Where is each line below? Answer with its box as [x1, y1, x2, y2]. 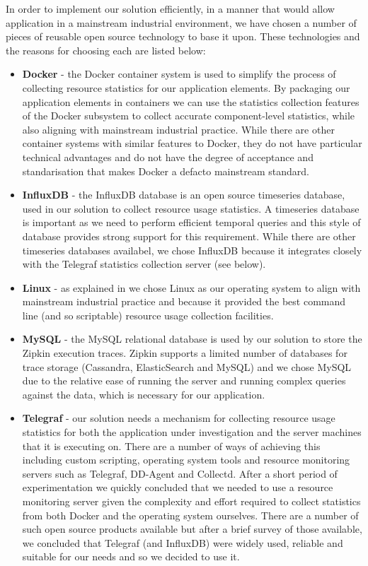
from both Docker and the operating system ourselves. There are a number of [22, 507, 359, 522]
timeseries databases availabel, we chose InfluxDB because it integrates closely [22, 242, 362, 257]
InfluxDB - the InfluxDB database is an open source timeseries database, [22, 187, 345, 202]
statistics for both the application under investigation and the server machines [22, 425, 362, 440]
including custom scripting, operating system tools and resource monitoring [22, 452, 350, 467]
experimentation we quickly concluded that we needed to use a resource [22, 480, 333, 495]
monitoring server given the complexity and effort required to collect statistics [22, 494, 361, 508]
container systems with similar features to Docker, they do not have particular [22, 136, 362, 151]
